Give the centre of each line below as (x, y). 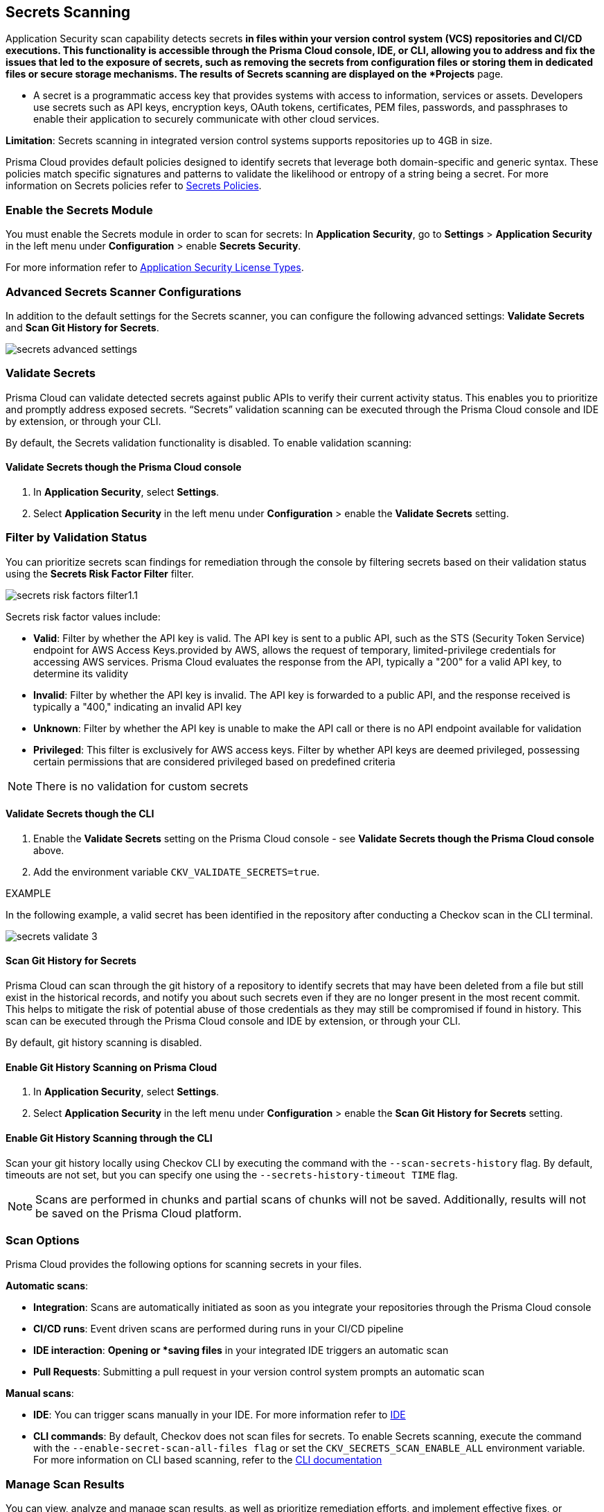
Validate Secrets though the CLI (80, 814)
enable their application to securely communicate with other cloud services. (206, 119)
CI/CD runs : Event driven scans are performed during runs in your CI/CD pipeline (219, 1329)
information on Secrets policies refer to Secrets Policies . (134, 186)
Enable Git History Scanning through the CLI (109, 1138)
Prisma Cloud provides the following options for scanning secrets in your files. (184, 1265)
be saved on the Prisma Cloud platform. (139, 1213)
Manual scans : (40, 1393)
